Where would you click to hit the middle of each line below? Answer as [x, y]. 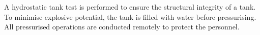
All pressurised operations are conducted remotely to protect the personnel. [122, 27]
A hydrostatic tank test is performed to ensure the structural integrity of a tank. [130, 7]
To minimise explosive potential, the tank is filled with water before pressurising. [130, 16]
